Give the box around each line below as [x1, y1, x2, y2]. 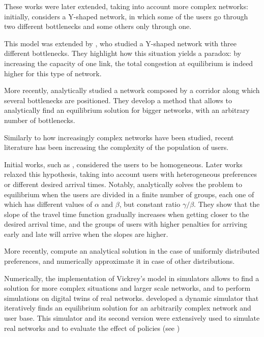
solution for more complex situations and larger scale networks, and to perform [4, 283, 251, 293]
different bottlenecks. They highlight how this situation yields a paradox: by [4, 48, 241, 58]
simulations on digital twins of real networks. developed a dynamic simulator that [4, 292, 259, 303]
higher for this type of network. [4, 68, 102, 78]
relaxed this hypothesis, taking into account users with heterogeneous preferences [4, 169, 257, 179]
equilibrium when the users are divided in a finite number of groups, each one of [4, 189, 254, 199]
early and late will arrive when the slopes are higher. [4, 228, 168, 239]
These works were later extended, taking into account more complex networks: [4, 1, 248, 11]
